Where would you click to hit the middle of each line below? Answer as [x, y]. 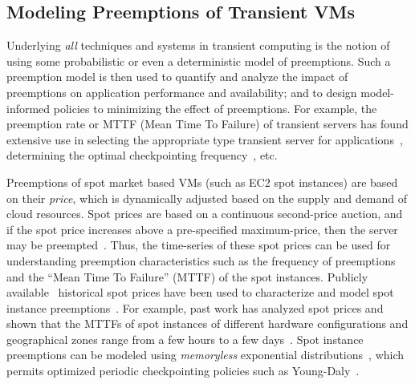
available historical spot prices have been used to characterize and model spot [200, 292]
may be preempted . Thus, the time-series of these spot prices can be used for [199, 245]
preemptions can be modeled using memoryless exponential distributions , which [205, 355]
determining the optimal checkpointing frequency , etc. [142, 155]
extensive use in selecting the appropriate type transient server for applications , [205, 139]
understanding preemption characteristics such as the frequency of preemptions [201, 260]
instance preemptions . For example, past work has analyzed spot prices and [195, 307]
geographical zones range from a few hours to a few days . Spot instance [185, 339]
